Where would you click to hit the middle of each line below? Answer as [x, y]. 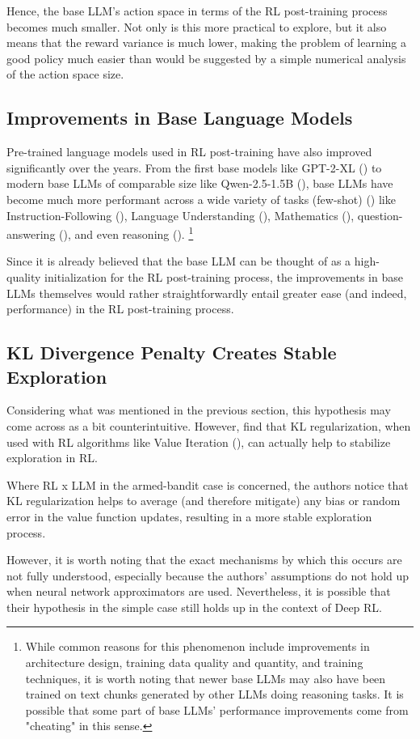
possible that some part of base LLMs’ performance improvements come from [217, 709]
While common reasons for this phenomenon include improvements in [197, 646]
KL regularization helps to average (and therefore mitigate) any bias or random [204, 501]
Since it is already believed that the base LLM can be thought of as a [179, 261]
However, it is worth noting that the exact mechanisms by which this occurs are [204, 560]
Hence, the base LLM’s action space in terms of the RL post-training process [197, 11]
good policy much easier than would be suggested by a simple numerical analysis [206, 58]
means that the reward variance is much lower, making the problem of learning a [207, 42]
